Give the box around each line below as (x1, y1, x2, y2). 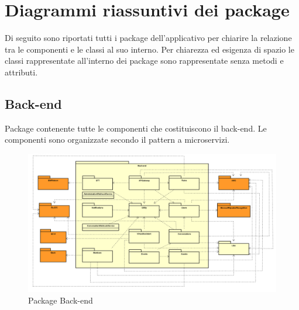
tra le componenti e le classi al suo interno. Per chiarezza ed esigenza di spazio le (5, 43, 294, 55)
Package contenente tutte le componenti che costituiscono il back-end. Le (5, 122, 267, 134)
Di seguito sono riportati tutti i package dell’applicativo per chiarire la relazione (5, 32, 292, 44)
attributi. (5, 66, 38, 78)
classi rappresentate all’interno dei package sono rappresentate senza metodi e (5, 54, 284, 67)
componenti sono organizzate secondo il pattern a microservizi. (5, 133, 230, 146)
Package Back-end (28, 294, 93, 306)
